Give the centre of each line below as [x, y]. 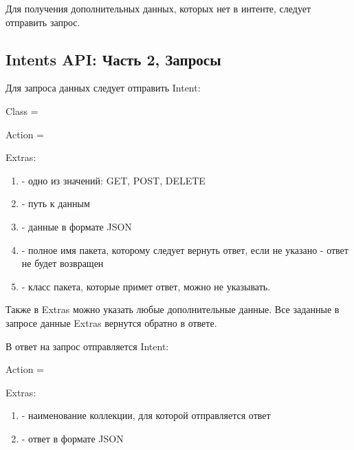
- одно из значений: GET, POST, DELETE [113, 180]
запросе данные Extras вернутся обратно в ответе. [111, 322]
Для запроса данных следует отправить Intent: [103, 88]
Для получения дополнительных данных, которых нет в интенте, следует [158, 8]
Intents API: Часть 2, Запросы [113, 59]
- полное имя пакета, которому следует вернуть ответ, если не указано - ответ [185, 249]
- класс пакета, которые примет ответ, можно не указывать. [146, 286]
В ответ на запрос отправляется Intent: [87, 346]
